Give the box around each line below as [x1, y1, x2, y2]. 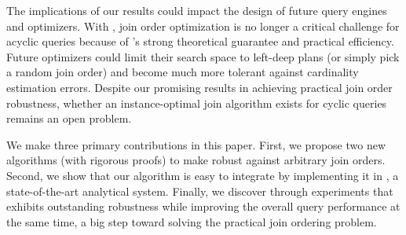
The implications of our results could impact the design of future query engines [6, 2, 387, 18]
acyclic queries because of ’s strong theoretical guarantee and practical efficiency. [6, 33, 394, 50]
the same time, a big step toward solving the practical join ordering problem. [6, 213, 377, 229]
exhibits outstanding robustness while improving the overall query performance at [6, 198, 401, 215]
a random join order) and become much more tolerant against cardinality [6, 64, 359, 80]
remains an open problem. [6, 110, 132, 127]
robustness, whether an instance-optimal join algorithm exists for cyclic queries [6, 94, 387, 111]
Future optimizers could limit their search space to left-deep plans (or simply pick [6, 48, 400, 64]
